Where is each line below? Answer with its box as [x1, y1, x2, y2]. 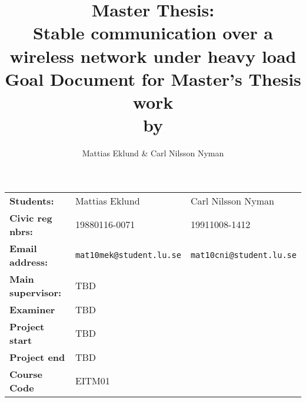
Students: [9, 193, 54, 207]
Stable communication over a [32, 21, 274, 45]
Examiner [9, 302, 55, 316]
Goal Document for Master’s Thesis [5, 66, 301, 91]
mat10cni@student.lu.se [190, 250, 297, 260]
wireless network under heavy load [9, 43, 297, 68]
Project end [9, 350, 65, 364]
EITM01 [75, 374, 110, 388]
